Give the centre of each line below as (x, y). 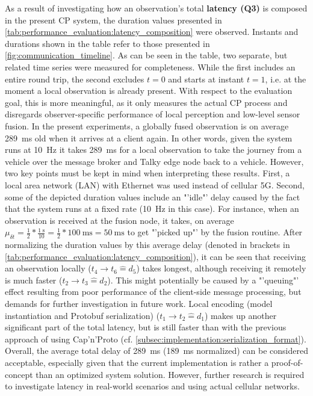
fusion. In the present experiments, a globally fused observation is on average (147, 125)
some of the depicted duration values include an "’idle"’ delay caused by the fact (153, 196)
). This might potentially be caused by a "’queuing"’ (203, 280)
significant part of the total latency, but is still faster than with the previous (146, 327)
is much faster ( (34, 280)
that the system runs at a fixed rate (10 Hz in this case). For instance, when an (152, 209)
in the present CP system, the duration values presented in (113, 20)
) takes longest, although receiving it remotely (221, 268)
